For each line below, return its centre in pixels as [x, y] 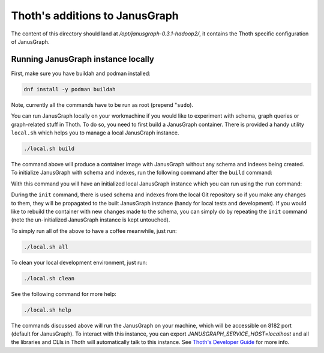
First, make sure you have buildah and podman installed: [81, 73]
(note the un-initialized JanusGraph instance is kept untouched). [91, 220]
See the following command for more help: [64, 294]
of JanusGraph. [30, 41]
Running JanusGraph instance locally [82, 59]
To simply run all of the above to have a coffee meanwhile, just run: [94, 231]
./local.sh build [49, 148]
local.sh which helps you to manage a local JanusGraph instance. [95, 133]
